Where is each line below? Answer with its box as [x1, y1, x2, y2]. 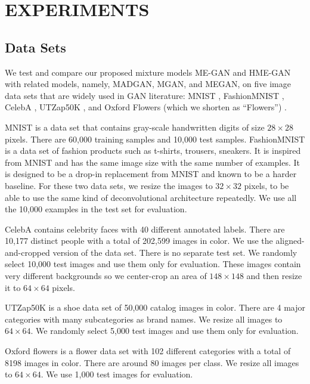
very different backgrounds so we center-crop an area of [5, 270, 207, 282]
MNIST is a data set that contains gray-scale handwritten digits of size [5, 120, 265, 133]
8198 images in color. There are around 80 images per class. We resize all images [5, 356, 299, 368]
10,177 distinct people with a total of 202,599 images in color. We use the [5, 234, 273, 247]
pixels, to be [244, 179, 289, 191]
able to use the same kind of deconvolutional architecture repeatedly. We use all [5, 191, 297, 203]
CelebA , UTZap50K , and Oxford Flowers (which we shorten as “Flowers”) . [5, 101, 287, 113]
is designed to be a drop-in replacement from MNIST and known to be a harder [5, 168, 297, 180]
